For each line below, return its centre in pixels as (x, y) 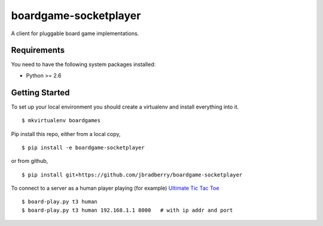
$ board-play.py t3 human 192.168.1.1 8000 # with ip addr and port (127, 210)
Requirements (38, 50)
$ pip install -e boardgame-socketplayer (83, 147)
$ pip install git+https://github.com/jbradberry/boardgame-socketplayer (132, 175)
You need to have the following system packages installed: (83, 64)
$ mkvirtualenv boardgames (61, 120)
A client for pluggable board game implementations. (75, 33)
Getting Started (40, 92)
